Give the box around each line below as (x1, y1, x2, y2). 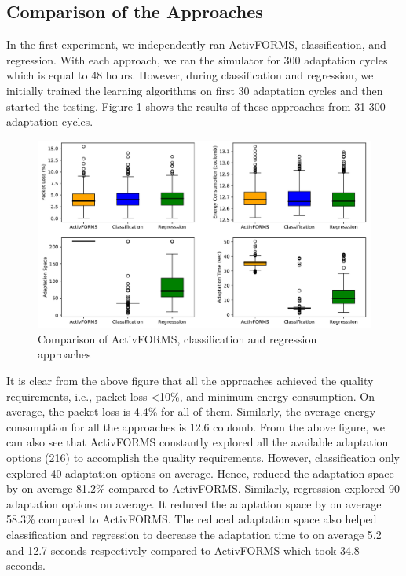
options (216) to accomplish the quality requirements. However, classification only (6, 449, 400, 466)
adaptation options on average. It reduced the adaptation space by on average (6, 495, 382, 512)
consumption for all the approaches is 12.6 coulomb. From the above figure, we (6, 418, 386, 435)
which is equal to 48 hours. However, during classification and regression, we (6, 67, 374, 83)
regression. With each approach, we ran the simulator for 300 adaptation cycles (6, 51, 388, 68)
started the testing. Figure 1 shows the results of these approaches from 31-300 (6, 97, 386, 114)
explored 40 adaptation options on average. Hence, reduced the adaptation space (6, 464, 394, 481)
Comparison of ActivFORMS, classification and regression (38, 330, 317, 347)
